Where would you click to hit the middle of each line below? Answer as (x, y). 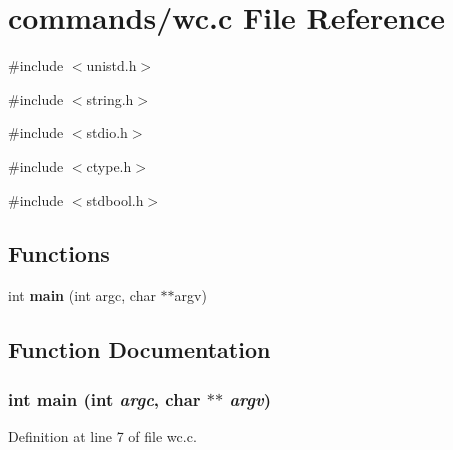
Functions (59, 253)
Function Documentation (139, 349)
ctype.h (109, 165)
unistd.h (111, 65)
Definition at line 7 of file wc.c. (102, 435)
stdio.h (107, 132)
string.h (110, 98)
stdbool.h (115, 199)
